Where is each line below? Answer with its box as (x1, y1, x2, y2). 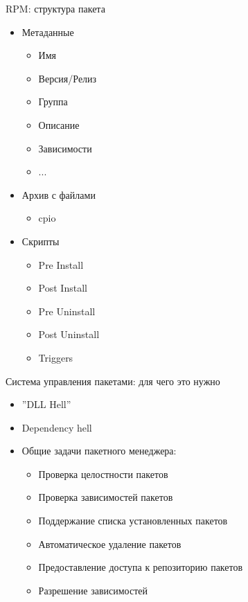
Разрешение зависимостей (38, 583, 148, 597)
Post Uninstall (38, 327, 100, 342)
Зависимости (38, 141, 92, 155)
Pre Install (38, 257, 84, 272)
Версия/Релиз (38, 71, 97, 85)
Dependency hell (21, 420, 92, 434)
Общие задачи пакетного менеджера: (21, 443, 177, 458)
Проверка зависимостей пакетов (38, 490, 173, 504)
